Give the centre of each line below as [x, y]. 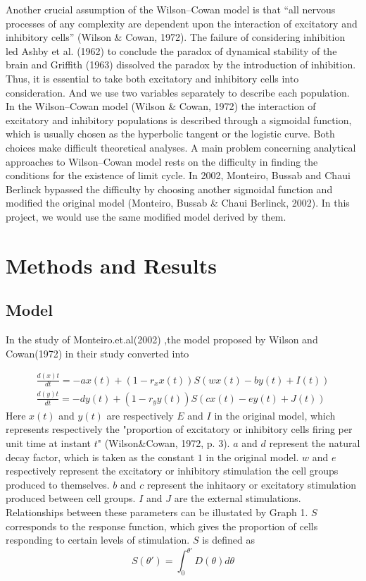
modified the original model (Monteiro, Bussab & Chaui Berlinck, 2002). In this [178, 203]
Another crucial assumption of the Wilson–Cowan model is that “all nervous [171, 9]
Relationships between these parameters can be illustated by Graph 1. [157, 512]
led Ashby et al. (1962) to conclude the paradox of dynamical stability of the [171, 50]
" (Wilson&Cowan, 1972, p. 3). [164, 442]
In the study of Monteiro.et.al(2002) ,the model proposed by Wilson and [162, 340]
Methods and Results [111, 265]
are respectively [140, 415]
